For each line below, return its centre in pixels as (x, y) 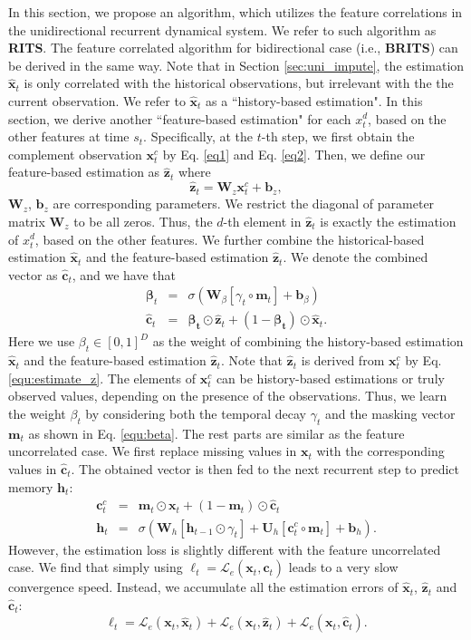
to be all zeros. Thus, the (143, 221)
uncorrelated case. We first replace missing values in (153, 451)
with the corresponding (380, 451)
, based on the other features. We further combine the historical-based (230, 239)
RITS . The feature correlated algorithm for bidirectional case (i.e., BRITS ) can (233, 48)
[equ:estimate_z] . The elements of (102, 378)
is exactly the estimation (388, 221)
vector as (33, 274)
